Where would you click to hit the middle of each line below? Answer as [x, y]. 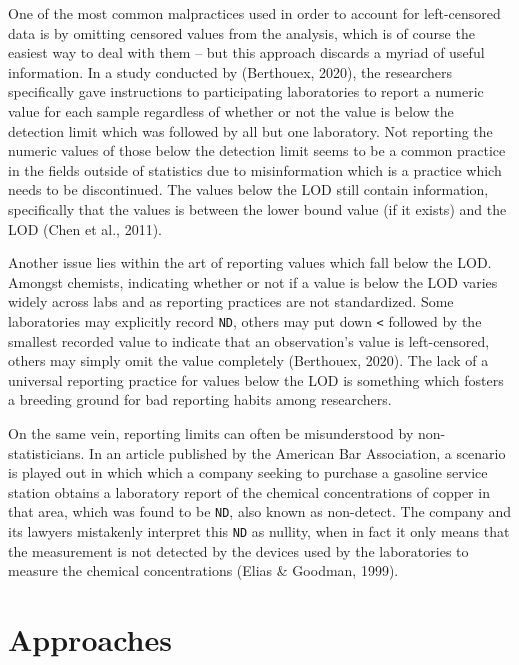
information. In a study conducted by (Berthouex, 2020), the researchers [230, 71]
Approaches [90, 639]
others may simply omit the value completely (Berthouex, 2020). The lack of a [248, 360]
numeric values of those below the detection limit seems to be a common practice [257, 150]
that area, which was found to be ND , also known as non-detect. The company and [260, 511]
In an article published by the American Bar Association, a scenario [297, 452]
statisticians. [46, 452]
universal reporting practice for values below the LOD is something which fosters [256, 379]
